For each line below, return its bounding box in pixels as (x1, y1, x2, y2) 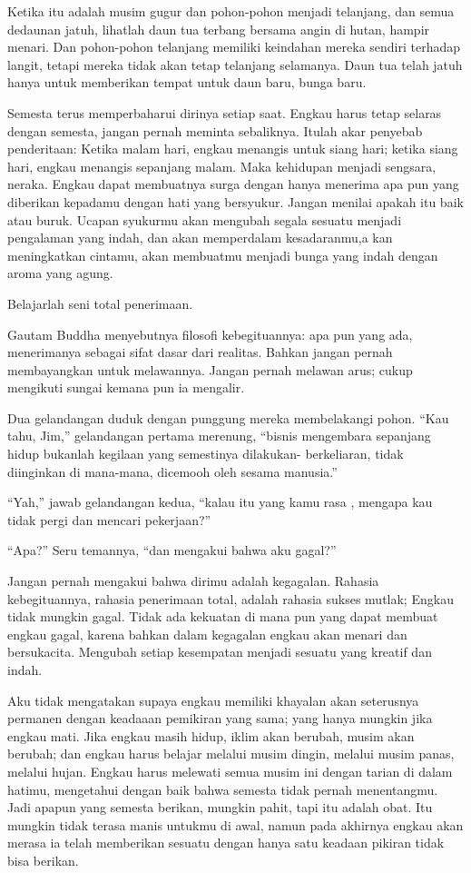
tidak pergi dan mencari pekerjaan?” (7, 510, 211, 529)
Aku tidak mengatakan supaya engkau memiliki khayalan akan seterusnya (7, 690, 419, 709)
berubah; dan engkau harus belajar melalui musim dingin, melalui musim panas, (7, 744, 455, 763)
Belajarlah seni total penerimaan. (7, 293, 193, 312)
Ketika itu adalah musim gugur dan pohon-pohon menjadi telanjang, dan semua (7, 2, 455, 20)
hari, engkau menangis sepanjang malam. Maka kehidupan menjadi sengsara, (7, 156, 437, 175)
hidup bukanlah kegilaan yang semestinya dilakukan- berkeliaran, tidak (7, 444, 404, 463)
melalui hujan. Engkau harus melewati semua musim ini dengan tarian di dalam (7, 761, 453, 780)
